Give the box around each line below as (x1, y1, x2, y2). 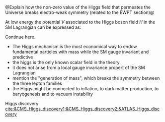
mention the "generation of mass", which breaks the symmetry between (12, 75, 160, 81)
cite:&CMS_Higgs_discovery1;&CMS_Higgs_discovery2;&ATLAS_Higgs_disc (5, 106, 160, 112)
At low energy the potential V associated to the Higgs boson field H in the (5, 19, 156, 25)
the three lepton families (12, 80, 62, 86)
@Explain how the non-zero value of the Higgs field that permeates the (5, 4, 151, 10)
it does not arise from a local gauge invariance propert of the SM (12, 64, 145, 70)
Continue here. (5, 34, 36, 40)
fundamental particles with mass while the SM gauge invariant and (12, 49, 149, 55)
